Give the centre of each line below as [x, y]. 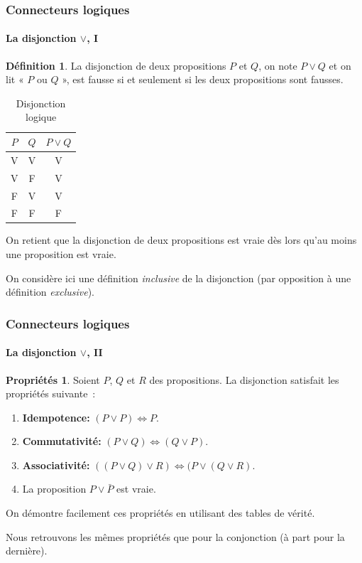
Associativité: [56, 465]
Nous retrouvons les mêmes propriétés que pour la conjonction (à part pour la [175, 536]
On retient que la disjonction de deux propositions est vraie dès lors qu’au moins [181, 240]
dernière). [27, 551]
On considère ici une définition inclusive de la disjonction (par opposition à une [179, 278]
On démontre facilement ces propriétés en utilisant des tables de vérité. [160, 513]
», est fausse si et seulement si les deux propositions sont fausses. [203, 79]
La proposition [54, 489]
